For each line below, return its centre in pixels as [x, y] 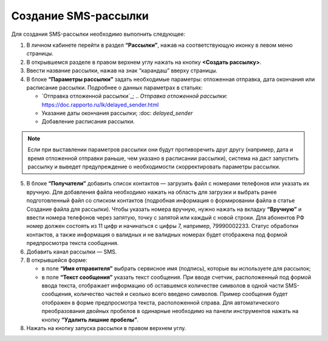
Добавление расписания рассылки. [88, 122]
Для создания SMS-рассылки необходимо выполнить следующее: [98, 34]
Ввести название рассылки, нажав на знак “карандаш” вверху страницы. [122, 71]
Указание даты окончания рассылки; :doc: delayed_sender [117, 113]
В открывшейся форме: [57, 260]
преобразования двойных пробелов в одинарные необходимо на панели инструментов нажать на [170, 311]
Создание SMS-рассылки [80, 16]
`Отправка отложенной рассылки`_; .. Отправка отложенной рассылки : [135, 96]
